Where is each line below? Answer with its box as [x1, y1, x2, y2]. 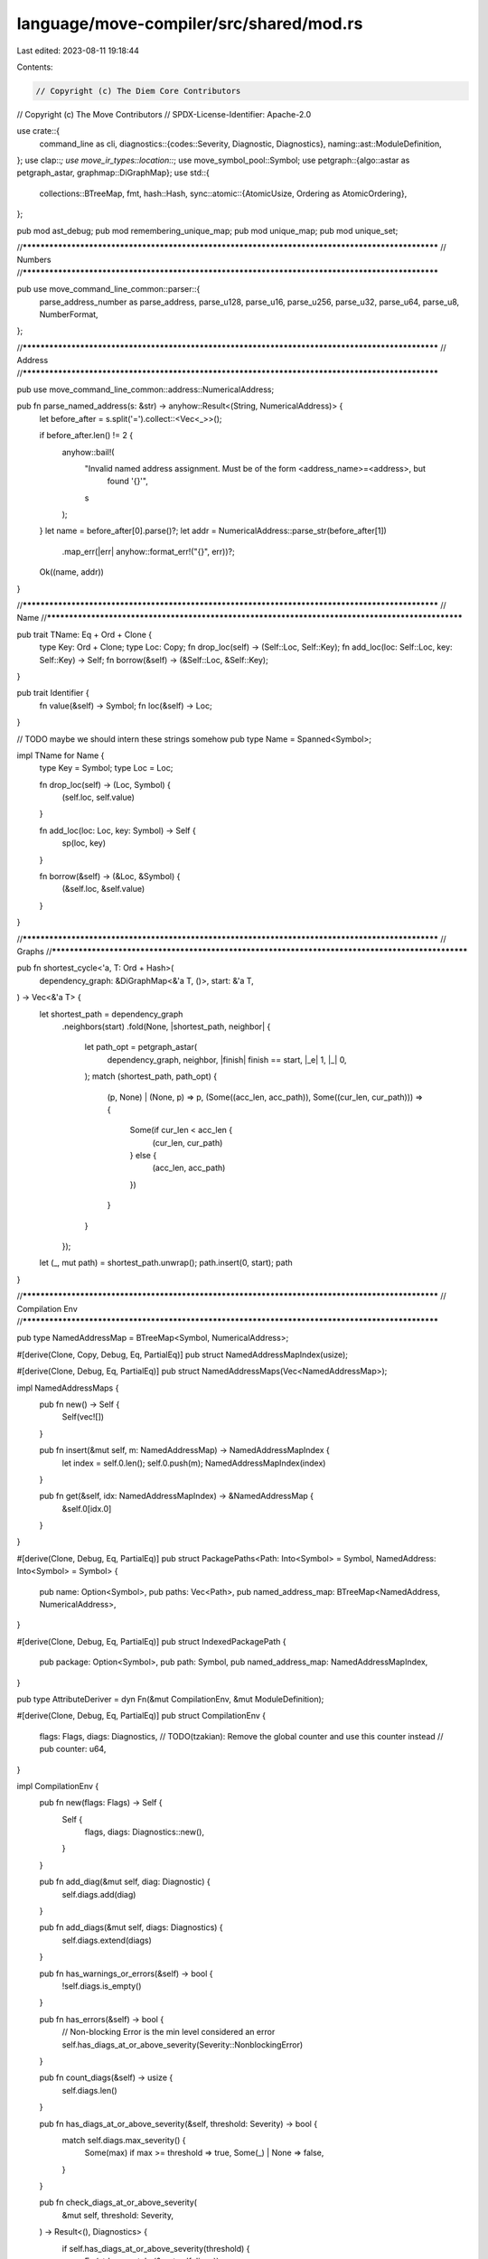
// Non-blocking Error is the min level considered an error [61, 2027, 276, 2038]
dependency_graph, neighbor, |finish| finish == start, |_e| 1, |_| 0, [107, 1054, 347, 1065]
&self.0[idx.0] [61, 1503, 112, 1514]
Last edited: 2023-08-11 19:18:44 [16, 45, 140, 56]
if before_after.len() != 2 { [39, 430, 134, 441]
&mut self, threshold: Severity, [61, 2209, 174, 2220]
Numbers [16, 254, 52, 266]
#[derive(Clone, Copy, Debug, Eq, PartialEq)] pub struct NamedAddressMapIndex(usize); [16, 1349, 348, 1360]
